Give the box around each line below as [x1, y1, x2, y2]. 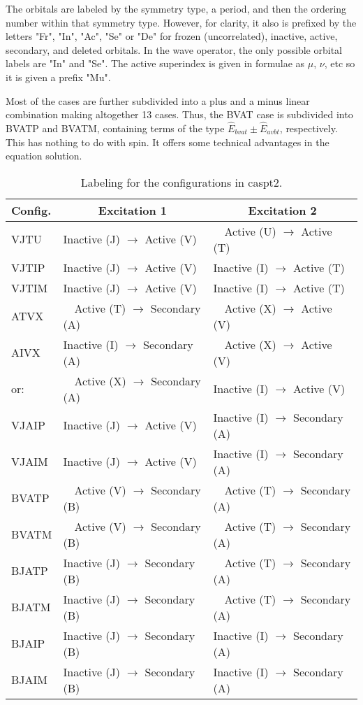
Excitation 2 [248, 201, 317, 218]
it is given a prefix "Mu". [6, 69, 111, 84]
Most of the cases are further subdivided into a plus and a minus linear [6, 93, 310, 108]
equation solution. [6, 148, 82, 163]
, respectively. [279, 120, 338, 135]
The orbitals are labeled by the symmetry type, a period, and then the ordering [6, 1, 347, 15]
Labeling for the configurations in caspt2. [80, 173, 283, 190]
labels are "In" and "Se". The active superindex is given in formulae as [6, 56, 305, 71]
